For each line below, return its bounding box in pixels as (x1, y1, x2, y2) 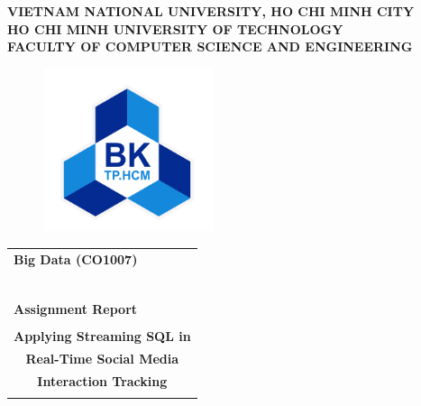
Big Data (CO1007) (14, 249, 138, 268)
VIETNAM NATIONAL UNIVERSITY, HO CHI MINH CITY (7, 2, 415, 20)
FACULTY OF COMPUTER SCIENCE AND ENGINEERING (7, 37, 413, 56)
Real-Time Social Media (25, 348, 179, 367)
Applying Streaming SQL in (14, 326, 191, 345)
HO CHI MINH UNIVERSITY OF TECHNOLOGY (7, 19, 343, 38)
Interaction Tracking (37, 371, 168, 390)
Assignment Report (14, 299, 138, 318)
